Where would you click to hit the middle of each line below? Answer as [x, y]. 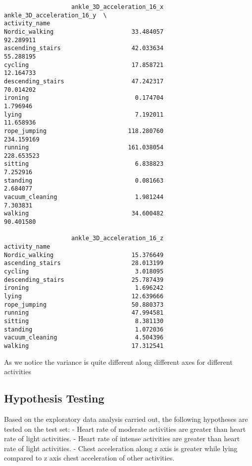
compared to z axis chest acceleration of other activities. [89, 458]
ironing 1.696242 [84, 288]
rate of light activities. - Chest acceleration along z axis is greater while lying [121, 448]
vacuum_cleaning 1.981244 [84, 197]
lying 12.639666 [84, 296]
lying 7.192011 [84, 114]
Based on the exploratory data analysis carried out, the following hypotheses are [126, 419]
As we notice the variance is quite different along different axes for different [118, 362]
